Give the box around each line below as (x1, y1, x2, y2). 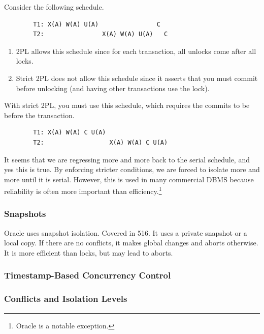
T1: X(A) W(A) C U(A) (33, 129, 106, 136)
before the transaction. (4, 109, 75, 120)
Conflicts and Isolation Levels (4, 292, 127, 305)
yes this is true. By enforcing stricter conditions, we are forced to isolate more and (4, 164, 260, 175)
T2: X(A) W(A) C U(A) (33, 138, 168, 146)
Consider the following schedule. (4, 2, 104, 12)
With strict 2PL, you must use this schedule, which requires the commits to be (4, 100, 250, 110)
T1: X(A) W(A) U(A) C (33, 20, 160, 28)
